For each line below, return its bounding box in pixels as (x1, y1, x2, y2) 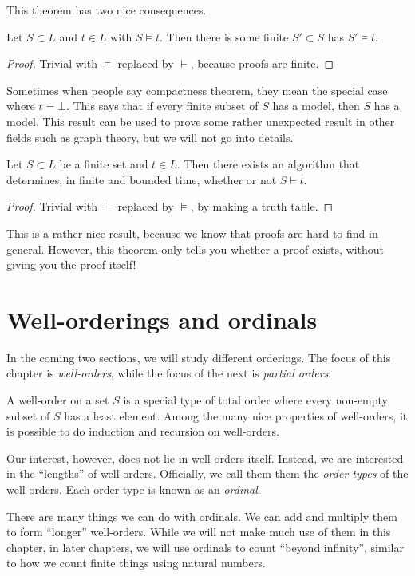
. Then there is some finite (160, 28, 289, 45)
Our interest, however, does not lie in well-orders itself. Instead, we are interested (6, 449, 404, 466)
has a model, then (272, 97, 360, 114)
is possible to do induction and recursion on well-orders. (6, 423, 280, 440)
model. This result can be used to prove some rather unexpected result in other (6, 112, 395, 129)
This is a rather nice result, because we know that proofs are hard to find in (6, 224, 378, 241)
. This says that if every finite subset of (66, 97, 259, 114)
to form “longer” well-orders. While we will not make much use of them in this (6, 523, 391, 540)
